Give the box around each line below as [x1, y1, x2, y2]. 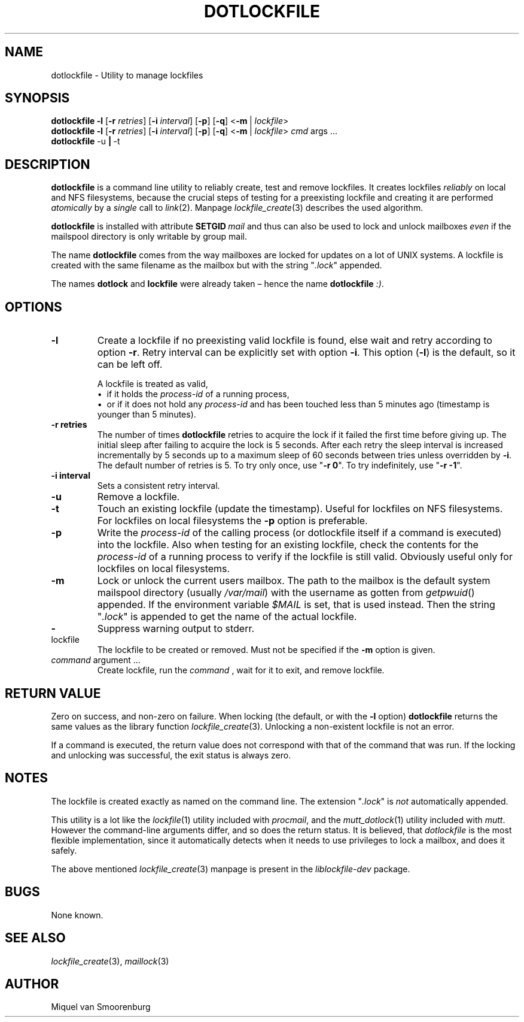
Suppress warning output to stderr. [97, 622, 255, 635]
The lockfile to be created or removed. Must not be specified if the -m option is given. [97, 645, 435, 655]
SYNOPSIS [5, 90, 70, 106]
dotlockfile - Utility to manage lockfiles [51, 69, 203, 80]
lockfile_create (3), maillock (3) [51, 956, 169, 966]
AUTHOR [5, 976, 59, 991]
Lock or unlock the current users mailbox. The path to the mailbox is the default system [97, 575, 491, 587]
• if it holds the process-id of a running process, [97, 389, 290, 400]
